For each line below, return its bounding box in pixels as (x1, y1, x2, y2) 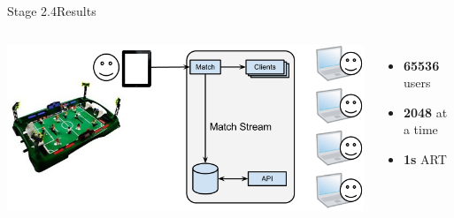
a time (403, 120, 438, 139)
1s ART (403, 149, 447, 168)
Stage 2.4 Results (7, 2, 96, 19)
